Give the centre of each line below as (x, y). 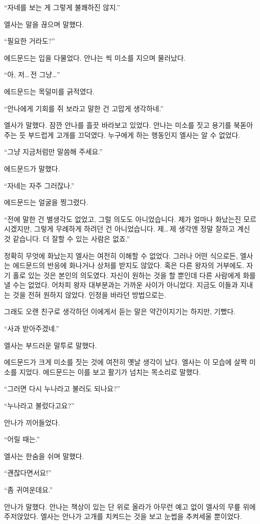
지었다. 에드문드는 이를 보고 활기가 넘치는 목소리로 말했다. (110, 371)
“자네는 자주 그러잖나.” (39, 185)
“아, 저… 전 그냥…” (32, 74)
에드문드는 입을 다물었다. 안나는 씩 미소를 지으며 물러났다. (95, 57)
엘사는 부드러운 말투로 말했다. (51, 345)
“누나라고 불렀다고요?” (39, 406)
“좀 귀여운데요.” (29, 489)
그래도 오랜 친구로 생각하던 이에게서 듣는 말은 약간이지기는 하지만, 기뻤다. (120, 311)
